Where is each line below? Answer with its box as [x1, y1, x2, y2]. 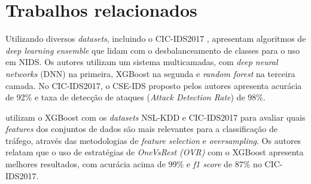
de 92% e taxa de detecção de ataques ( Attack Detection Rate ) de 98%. [5, 91, 266, 103]
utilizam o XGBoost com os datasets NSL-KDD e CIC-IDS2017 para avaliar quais [5, 111, 306, 123]
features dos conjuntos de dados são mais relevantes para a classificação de [5, 122, 278, 135]
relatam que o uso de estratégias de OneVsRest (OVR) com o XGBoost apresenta [5, 146, 304, 158]
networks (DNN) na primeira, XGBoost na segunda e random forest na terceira [5, 67, 295, 79]
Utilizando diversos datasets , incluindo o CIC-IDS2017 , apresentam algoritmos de [5, 32, 306, 45]
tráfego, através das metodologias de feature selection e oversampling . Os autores [5, 134, 301, 146]
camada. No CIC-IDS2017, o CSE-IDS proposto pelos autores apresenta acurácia [5, 79, 302, 91]
